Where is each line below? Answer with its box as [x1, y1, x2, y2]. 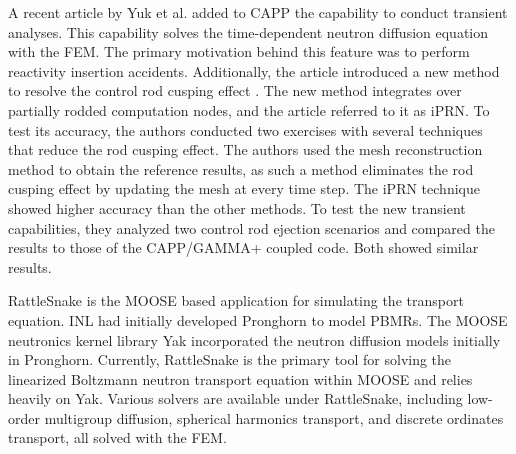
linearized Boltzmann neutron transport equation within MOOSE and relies [8, 368, 473, 389]
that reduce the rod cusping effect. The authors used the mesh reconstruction [8, 139, 483, 160]
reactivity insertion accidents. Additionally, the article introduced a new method [8, 60, 500, 81]
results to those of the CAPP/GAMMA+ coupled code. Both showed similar [8, 237, 479, 258]
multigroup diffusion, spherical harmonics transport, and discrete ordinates [44, 407, 504, 428]
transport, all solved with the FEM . [8, 427, 227, 448]
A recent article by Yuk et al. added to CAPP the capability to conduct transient [8, 2, 508, 22]
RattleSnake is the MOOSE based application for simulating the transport [8, 290, 464, 311]
